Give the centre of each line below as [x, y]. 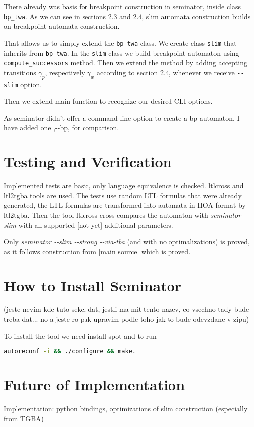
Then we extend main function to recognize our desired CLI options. [108, 101]
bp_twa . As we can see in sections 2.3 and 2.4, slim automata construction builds [127, 16]
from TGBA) [24, 418]
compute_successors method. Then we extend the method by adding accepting [126, 63]
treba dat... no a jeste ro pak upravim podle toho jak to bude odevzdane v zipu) [127, 319]
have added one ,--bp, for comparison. [62, 127]
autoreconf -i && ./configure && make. [70, 352]
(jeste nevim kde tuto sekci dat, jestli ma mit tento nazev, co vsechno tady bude [127, 309]
